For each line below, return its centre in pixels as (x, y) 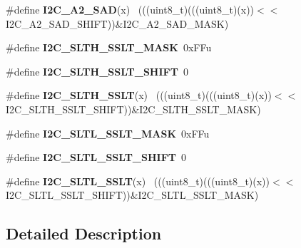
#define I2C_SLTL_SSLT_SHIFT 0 (96, 157)
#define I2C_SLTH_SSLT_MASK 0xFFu (109, 47)
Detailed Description (84, 233)
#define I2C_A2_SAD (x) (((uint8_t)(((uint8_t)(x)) (130, 9)
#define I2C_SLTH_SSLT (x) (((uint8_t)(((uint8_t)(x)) (139, 95)
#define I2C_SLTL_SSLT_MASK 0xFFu (108, 133)
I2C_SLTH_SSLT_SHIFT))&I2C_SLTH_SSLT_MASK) (133, 109)
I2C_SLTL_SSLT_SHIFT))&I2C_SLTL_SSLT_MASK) (132, 195)
